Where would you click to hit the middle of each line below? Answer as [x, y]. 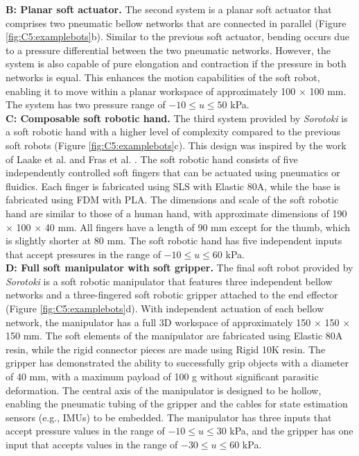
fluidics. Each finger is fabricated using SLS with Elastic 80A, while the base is [173, 186]
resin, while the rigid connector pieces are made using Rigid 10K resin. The [166, 349]
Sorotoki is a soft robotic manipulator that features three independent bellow [169, 281]
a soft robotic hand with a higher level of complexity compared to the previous [173, 132]
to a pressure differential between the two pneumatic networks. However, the [168, 50]
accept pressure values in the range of [85, 431]
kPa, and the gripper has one [291, 431]
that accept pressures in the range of [83, 254]
